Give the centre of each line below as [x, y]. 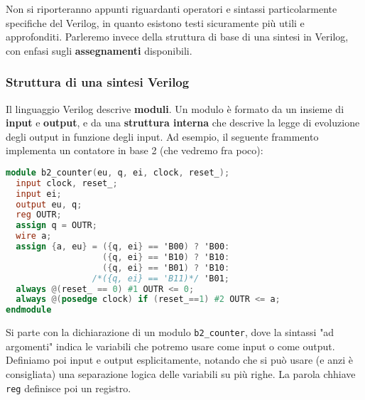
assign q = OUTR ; [56, 226]
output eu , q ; [49, 204]
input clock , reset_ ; [67, 183]
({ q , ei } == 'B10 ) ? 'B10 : [166, 257]
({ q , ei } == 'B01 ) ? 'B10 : [166, 267]
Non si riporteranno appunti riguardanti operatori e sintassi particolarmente [171, 9]
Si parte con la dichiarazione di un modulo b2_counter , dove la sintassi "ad [170, 332]
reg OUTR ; [39, 215]
